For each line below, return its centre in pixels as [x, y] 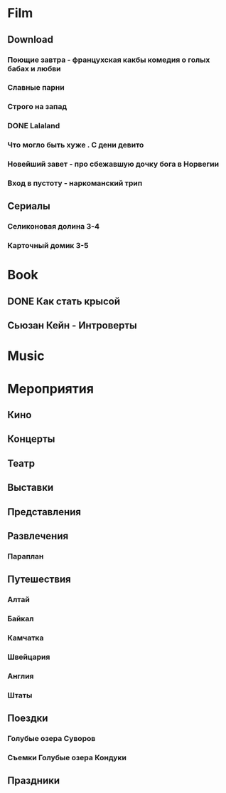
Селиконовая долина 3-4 [53, 227]
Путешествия [39, 580]
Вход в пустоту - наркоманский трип [75, 183]
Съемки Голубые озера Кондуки [67, 758]
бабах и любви [34, 68]
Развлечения [38, 536]
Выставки [31, 488]
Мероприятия [51, 389]
